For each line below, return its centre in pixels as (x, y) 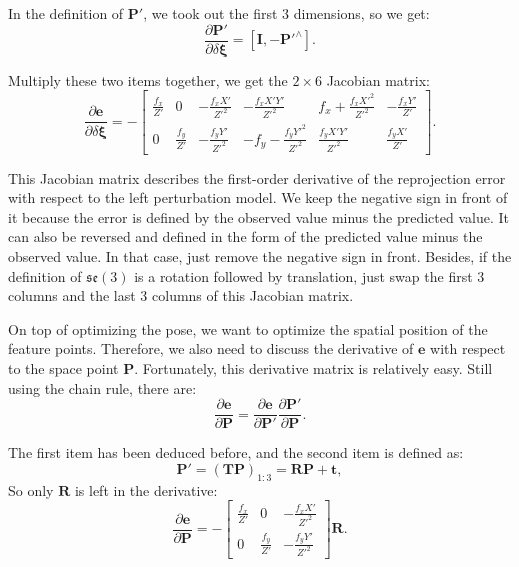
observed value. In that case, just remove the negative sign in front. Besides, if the (260, 256)
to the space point (63, 367)
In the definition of (66, 13)
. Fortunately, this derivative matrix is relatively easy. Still (313, 367)
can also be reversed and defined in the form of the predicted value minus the (245, 236)
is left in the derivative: (146, 489)
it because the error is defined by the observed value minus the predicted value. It (258, 216)
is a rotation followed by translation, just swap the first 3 (309, 275)
